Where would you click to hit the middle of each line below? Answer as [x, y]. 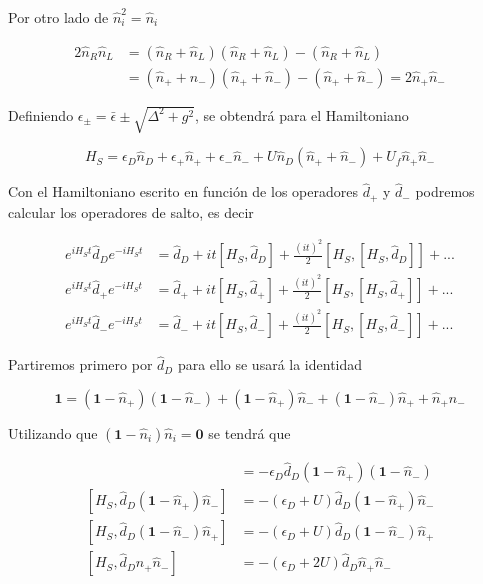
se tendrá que [249, 433]
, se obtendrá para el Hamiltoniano [302, 114]
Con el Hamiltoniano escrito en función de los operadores [183, 191]
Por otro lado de [58, 17]
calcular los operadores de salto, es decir [131, 211]
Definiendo [41, 114]
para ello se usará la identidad [270, 364]
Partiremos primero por [80, 364]
